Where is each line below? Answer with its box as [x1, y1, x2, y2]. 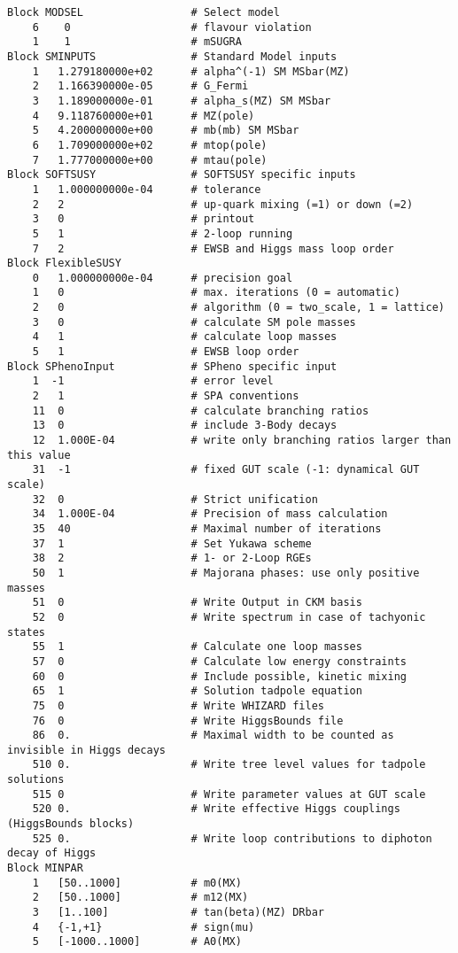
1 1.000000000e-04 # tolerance [32, 182, 261, 196]
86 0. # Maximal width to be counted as [32, 729, 394, 742]
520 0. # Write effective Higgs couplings [32, 802, 400, 816]
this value [7, 448, 71, 461]
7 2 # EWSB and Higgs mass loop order [32, 242, 394, 255]
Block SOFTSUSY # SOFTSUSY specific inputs [7, 168, 356, 182]
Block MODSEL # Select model [7, 6, 280, 19]
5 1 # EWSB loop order [32, 345, 299, 359]
